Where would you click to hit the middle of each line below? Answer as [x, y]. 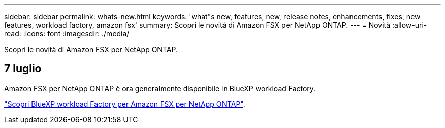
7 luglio [23, 69]
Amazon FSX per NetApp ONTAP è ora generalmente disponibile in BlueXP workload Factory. [160, 88]
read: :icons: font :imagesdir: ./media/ [67, 34]
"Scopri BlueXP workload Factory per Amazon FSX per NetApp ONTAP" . [125, 104]
